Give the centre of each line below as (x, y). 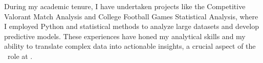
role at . (20, 56)
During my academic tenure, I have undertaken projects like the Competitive (125, 6)
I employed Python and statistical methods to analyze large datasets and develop (131, 26)
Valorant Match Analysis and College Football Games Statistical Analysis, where (131, 16)
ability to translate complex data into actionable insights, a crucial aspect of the (130, 46)
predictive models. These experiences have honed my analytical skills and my (125, 36)
